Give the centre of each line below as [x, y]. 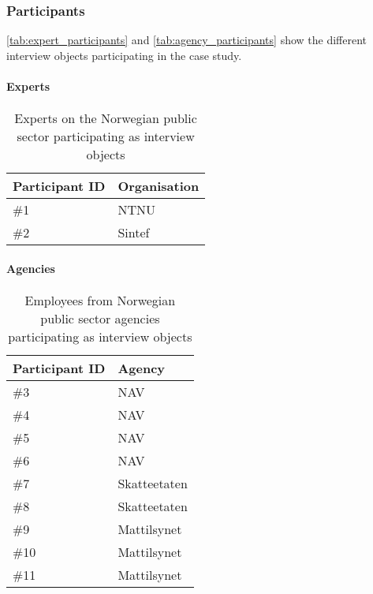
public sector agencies [100, 318]
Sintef [134, 233]
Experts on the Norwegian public [106, 118]
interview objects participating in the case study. [124, 55]
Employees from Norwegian [100, 300]
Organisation [159, 186]
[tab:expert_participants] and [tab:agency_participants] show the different [187, 40]
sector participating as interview [106, 136]
